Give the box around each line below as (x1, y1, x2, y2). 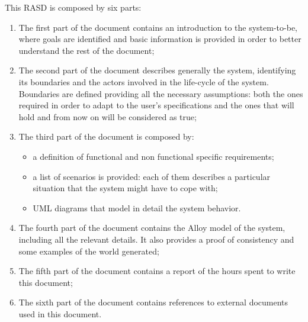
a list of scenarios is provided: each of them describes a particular (33, 170, 271, 182)
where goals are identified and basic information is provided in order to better (18, 33, 301, 45)
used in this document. (18, 307, 102, 320)
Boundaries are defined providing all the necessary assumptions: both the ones (18, 87, 303, 99)
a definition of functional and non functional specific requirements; (33, 150, 274, 162)
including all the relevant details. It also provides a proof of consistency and (18, 233, 294, 245)
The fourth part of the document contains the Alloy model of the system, (18, 221, 285, 234)
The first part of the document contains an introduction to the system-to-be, (18, 21, 297, 33)
